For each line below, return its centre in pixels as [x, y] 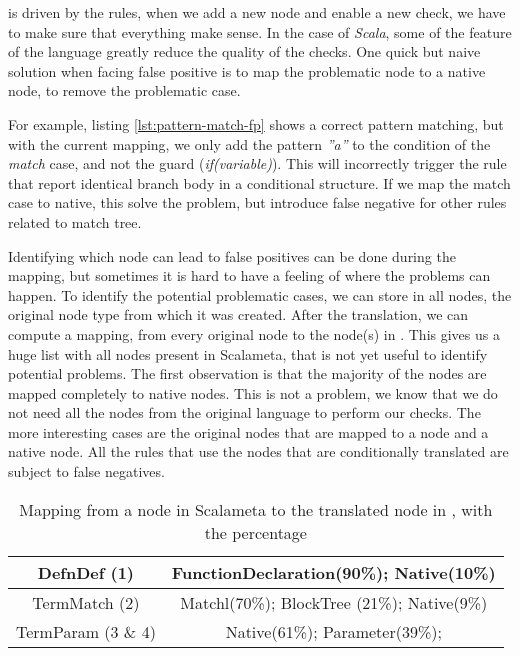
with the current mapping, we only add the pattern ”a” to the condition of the [249, 143]
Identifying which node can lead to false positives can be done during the [232, 255]
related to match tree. [75, 221]
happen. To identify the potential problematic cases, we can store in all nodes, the [260, 294]
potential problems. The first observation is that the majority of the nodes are [247, 373]
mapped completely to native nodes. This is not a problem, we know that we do [253, 392]
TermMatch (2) [86, 602]
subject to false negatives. [86, 471]
